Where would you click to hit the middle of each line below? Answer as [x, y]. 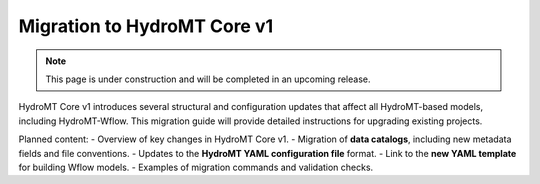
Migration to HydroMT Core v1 [146, 26]
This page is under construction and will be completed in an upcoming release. [208, 79]
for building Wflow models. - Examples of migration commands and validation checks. [196, 167]
